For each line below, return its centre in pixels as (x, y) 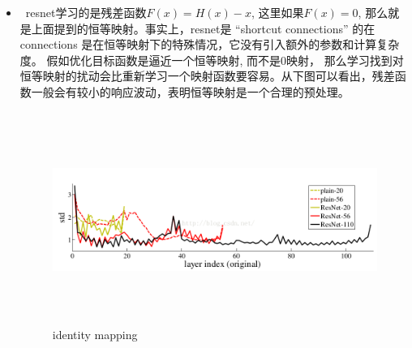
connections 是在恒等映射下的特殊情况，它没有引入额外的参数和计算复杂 (210, 44)
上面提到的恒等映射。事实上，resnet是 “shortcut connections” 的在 (203, 28)
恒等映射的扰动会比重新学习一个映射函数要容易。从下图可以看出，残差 (207, 76)
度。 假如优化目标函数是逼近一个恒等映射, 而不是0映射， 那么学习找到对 (212, 60)
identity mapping (95, 334)
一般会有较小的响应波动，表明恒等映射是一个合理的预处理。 (190, 91)
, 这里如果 (277, 12)
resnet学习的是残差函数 (86, 12)
